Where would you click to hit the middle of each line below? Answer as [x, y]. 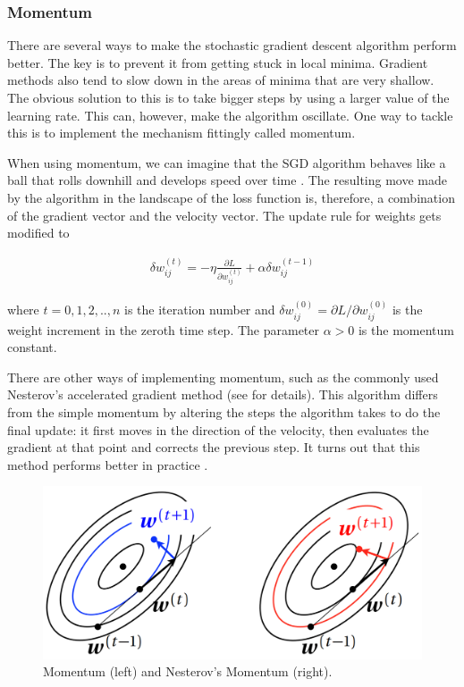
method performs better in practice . [108, 464]
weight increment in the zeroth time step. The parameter [164, 329]
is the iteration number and [200, 310]
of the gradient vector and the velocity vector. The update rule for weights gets [224, 215]
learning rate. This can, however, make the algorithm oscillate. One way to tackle [230, 115]
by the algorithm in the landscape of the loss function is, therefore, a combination [231, 197]
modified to [38, 233]
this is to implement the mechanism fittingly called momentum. [181, 133]
